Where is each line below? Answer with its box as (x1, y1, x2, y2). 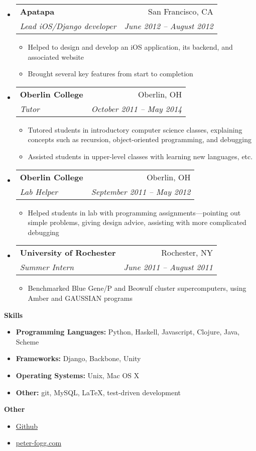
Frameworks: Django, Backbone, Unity (16, 353, 141, 364)
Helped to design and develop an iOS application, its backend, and (28, 42, 233, 52)
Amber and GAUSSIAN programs (28, 292, 133, 303)
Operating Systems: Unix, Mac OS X (16, 370, 140, 380)
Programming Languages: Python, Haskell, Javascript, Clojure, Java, (16, 326, 240, 337)
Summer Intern (20, 261, 74, 273)
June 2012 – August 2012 (124, 20, 213, 32)
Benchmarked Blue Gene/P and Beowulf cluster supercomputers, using (28, 283, 246, 293)
